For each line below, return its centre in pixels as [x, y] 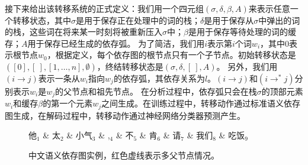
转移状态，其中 [42, 20]
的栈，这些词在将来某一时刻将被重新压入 [84, 32]
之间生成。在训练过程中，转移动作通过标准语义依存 [201, 103]
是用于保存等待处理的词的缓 [242, 32]
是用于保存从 [229, 20]
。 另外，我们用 [247, 66]
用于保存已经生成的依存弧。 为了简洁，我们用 [116, 43]
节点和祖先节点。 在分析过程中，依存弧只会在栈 [164, 91]
